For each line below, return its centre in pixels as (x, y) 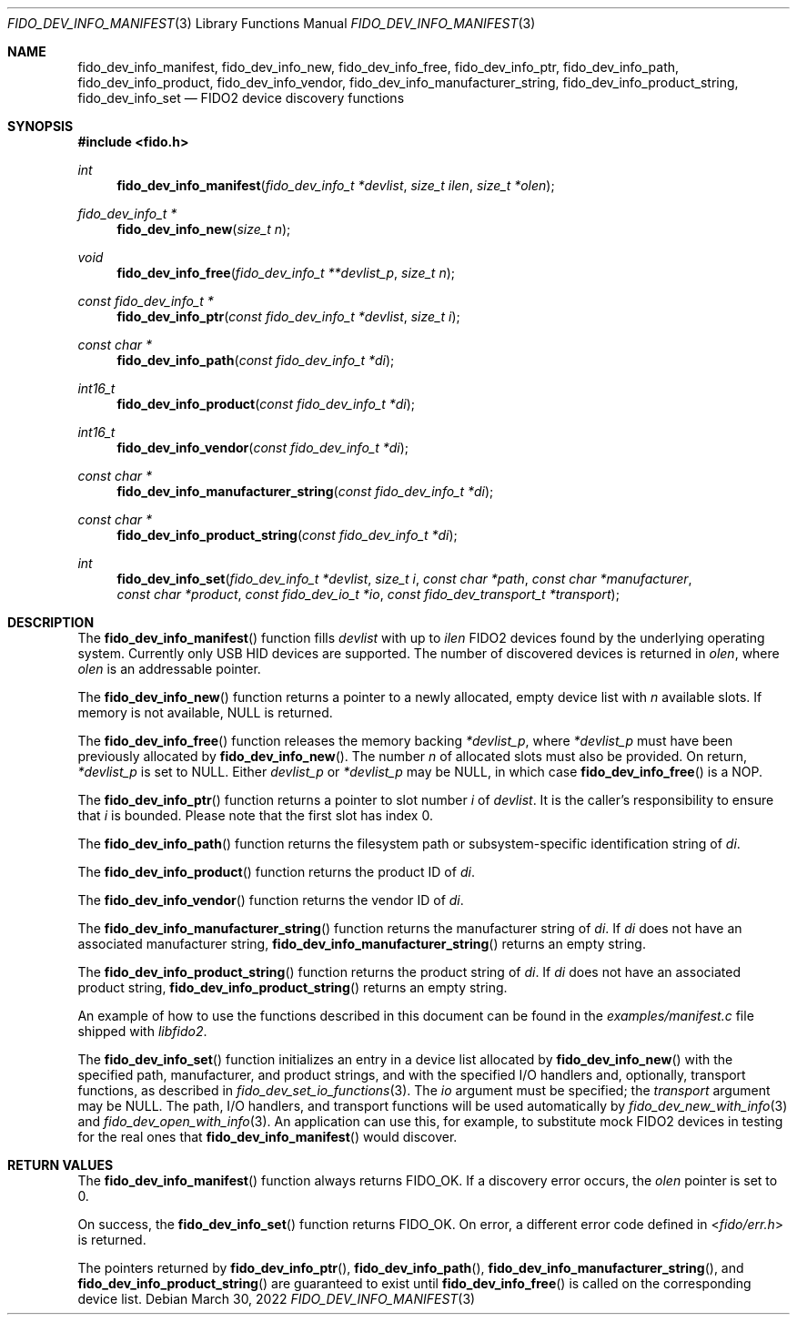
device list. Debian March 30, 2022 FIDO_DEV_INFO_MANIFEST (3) (277, 1299)
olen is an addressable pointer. (169, 669)
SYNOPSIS (40, 126)
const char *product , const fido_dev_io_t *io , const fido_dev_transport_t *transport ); (368, 594)
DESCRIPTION (51, 622)
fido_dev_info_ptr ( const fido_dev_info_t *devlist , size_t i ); (288, 316)
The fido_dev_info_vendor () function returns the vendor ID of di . (271, 900)
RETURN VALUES (61, 1165)
